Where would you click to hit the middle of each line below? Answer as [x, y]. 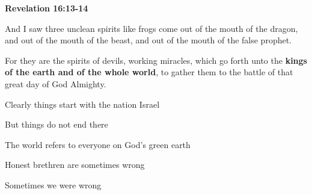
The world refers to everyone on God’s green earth [98, 144]
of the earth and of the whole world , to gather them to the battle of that [149, 72]
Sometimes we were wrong [53, 184]
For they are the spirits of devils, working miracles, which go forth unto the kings [156, 60]
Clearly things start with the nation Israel [82, 104]
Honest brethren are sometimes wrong [75, 165]
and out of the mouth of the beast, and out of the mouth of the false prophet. [148, 40]
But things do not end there [57, 124]
